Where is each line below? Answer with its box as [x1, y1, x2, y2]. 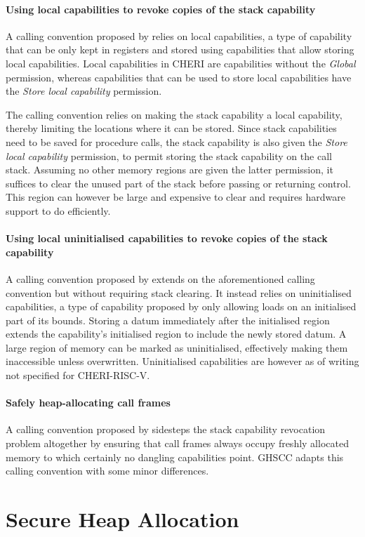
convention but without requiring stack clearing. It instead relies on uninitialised [6, 285, 352, 300]
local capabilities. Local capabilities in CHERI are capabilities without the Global [6, 55, 356, 70]
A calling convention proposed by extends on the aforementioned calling [6, 271, 315, 286]
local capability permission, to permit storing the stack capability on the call [6, 148, 332, 163]
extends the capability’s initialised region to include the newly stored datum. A [6, 326, 347, 341]
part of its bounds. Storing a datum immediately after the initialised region [6, 312, 330, 327]
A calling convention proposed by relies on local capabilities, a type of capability [6, 28, 352, 43]
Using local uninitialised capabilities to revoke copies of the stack [6, 231, 328, 246]
